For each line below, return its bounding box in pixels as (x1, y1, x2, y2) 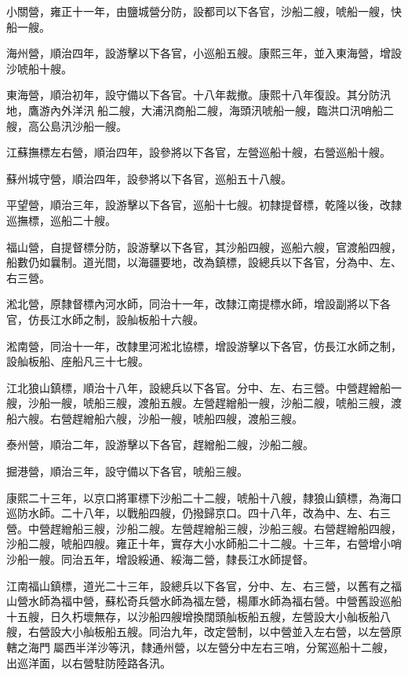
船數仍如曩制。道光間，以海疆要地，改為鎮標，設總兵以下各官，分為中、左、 (6, 254, 402, 270)
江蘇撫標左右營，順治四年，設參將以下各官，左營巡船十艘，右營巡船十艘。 (6, 144, 391, 160)
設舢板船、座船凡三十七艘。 (6, 353, 149, 369)
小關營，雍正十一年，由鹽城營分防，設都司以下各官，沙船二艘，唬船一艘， (6, 3, 391, 19)
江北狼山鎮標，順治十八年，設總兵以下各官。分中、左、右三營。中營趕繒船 (6, 379, 391, 395)
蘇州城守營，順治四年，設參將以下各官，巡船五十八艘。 (6, 170, 292, 186)
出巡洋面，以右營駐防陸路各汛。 (6, 654, 171, 670)
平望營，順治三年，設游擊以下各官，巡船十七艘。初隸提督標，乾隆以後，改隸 (6, 197, 402, 213)
